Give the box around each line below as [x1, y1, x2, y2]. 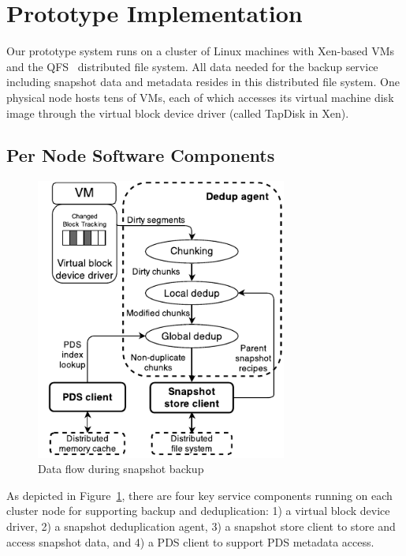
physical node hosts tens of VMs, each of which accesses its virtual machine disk [6, 88, 394, 105]
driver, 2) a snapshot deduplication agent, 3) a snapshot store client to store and [6, 518, 396, 535]
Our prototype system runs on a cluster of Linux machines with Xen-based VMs [6, 43, 395, 59]
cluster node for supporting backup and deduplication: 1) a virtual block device [6, 502, 390, 519]
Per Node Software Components [6, 143, 275, 167]
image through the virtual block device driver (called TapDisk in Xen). [6, 104, 349, 121]
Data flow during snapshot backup [38, 460, 204, 477]
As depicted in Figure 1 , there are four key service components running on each [6, 486, 393, 503]
